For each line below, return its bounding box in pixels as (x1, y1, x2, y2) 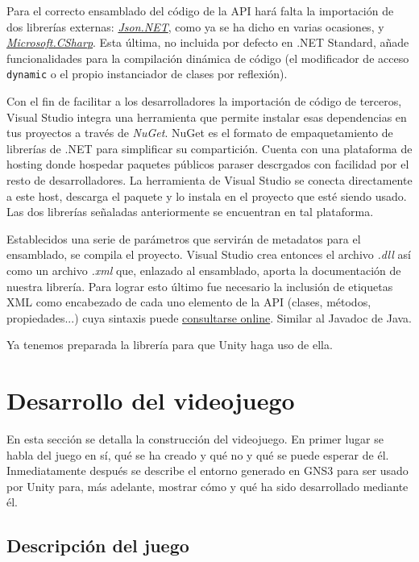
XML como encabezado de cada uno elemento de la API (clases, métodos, (6, 293, 371, 310)
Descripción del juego (6, 533, 189, 558)
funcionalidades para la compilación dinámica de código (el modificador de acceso (6, 49, 409, 66)
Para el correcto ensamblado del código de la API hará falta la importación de (6, 2, 394, 19)
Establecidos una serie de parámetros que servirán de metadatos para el (6, 230, 361, 247)
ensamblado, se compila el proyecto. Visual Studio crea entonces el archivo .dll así (6, 246, 411, 263)
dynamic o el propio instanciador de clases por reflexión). (6, 65, 288, 82)
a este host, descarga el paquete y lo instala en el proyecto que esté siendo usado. (6, 187, 407, 204)
